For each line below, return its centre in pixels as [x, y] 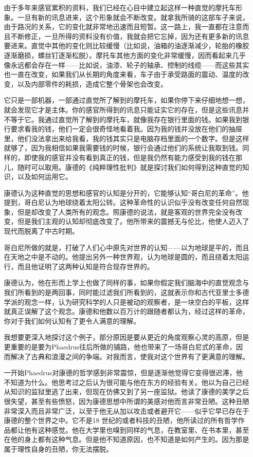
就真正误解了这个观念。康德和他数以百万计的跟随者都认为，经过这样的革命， [126, 311]
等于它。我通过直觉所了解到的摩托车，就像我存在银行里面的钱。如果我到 [126, 119]
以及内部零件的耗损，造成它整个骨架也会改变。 [92, 83]
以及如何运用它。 [45, 176]
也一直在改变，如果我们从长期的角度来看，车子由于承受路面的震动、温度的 [123, 74]
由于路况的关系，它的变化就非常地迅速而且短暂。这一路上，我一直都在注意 [123, 27]
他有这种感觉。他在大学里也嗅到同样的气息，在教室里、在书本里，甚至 [136, 430]
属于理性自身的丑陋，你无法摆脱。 [58, 448]
